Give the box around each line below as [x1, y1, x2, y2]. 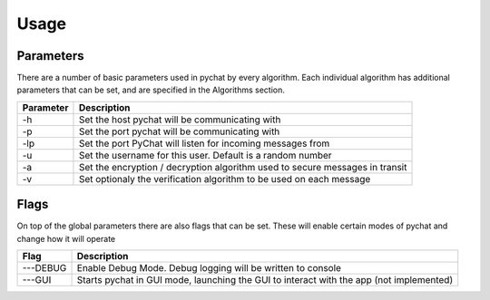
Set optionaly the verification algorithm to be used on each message [78, 172, 371, 185]
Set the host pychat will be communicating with [78, 113, 281, 126]
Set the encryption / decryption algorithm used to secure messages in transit [78, 160, 407, 173]
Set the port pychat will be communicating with [78, 125, 280, 138]
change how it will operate [16, 233, 116, 244]
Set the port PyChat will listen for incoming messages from [78, 137, 330, 150]
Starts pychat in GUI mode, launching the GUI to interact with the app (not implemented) [76, 274, 454, 286]
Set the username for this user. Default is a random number [78, 149, 332, 161]
